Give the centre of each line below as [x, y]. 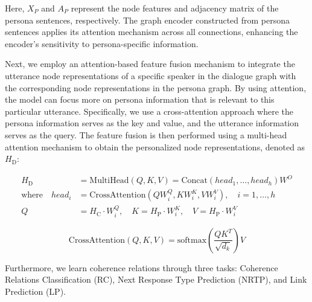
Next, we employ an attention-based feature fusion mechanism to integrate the [150, 64]
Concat [194, 181]
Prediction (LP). [35, 291]
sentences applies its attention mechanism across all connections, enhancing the [151, 32]
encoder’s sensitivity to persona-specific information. [102, 43]
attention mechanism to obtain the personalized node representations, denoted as [155, 146]
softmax [192, 240]
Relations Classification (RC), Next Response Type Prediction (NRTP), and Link [156, 279]
